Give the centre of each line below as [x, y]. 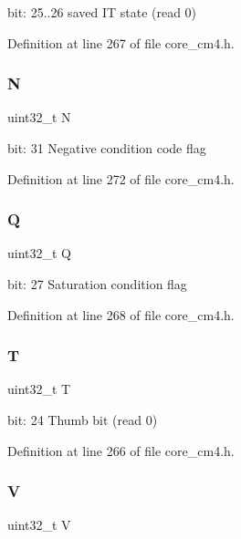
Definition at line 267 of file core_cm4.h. [121, 42]
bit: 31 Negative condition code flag [107, 148]
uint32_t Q [40, 253]
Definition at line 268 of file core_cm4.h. [121, 314]
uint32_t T [39, 389]
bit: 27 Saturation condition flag [97, 284]
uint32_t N [39, 117]
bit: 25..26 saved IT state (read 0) [102, 12]
